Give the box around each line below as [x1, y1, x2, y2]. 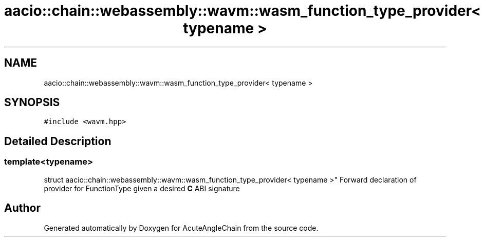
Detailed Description [4, 134, 111, 148]
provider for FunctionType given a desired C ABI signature [44, 184, 240, 193]
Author [4, 202, 41, 215]
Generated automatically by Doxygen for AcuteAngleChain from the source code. [44, 223, 319, 232]
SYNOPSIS [4, 96, 60, 109]
